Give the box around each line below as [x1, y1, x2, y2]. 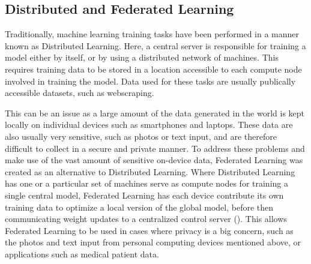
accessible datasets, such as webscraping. [5, 86, 154, 99]
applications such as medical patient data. [5, 247, 159, 260]
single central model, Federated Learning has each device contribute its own [5, 188, 284, 201]
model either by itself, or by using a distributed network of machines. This [5, 51, 279, 64]
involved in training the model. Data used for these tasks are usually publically [5, 74, 296, 87]
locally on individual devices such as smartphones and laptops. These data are [5, 118, 293, 131]
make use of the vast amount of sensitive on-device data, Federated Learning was [5, 154, 303, 166]
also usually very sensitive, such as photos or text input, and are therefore [5, 130, 277, 142]
